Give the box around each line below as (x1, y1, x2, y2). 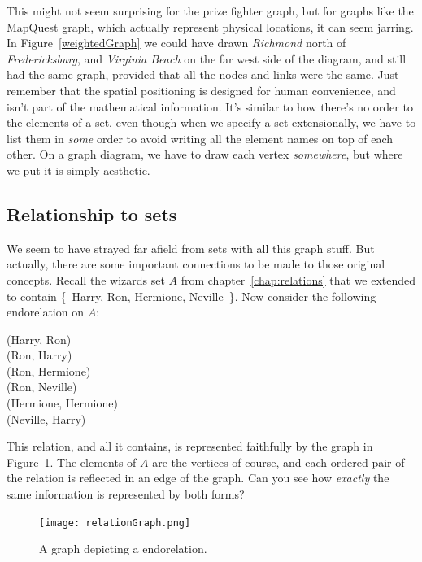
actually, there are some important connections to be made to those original (7, 255, 385, 272)
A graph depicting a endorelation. (39, 540, 207, 557)
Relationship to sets (7, 201, 177, 226)
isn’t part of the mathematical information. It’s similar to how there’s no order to (7, 98, 413, 115)
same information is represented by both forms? (7, 486, 245, 503)
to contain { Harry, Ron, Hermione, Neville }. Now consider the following (7, 287, 376, 304)
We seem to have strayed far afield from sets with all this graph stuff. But (7, 239, 375, 256)
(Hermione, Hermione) (7, 394, 118, 412)
